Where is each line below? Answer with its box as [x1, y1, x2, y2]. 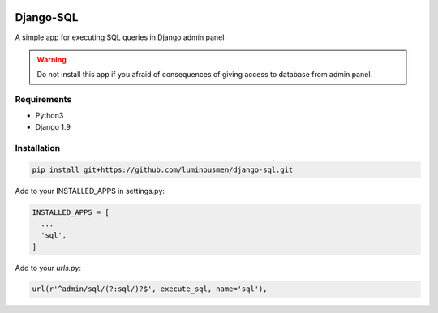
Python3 [35, 110, 64, 121]
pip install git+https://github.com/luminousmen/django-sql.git [32, 165, 294, 174]
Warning [36, 54, 67, 64]
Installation [15, 142, 61, 153]
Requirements [15, 94, 72, 105]
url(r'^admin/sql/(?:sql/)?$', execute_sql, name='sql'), [32, 285, 268, 294]
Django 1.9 [35, 122, 71, 131]
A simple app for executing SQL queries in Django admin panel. [15, 32, 227, 42]
